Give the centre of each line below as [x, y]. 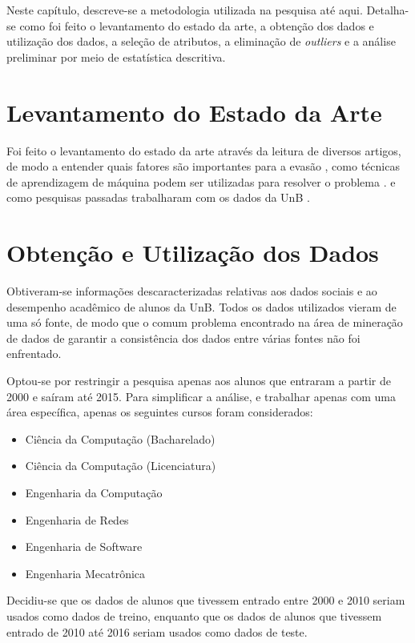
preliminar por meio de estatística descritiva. [116, 56]
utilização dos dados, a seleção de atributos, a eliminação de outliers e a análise [201, 41]
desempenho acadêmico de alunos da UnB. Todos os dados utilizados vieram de [201, 306]
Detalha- [388, 10]
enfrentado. [34, 354]
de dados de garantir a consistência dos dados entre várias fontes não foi [183, 338]
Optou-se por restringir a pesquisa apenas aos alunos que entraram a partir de [199, 380]
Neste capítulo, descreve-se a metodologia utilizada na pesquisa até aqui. [185, 10]
